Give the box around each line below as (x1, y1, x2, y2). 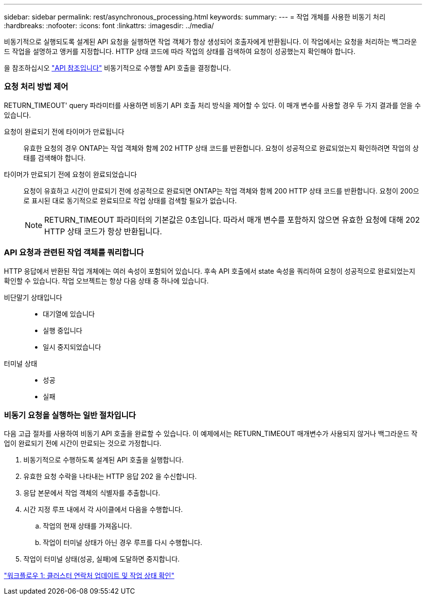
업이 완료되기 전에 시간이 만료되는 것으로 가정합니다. (4, 439, 161, 448)
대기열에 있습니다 (43, 309, 95, 318)
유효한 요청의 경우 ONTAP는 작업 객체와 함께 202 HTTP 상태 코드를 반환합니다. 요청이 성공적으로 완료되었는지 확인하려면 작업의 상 (23, 143, 419, 152)
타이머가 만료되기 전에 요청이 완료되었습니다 (4, 170, 137, 178)
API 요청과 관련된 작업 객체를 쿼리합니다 (4, 247, 144, 258)
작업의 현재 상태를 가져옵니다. (43, 522, 132, 530)
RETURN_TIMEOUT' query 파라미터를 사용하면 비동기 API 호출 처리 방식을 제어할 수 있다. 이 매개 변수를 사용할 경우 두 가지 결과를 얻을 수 (4, 101, 421, 109)
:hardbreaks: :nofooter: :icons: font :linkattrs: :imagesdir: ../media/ (4, 21, 214, 30)
